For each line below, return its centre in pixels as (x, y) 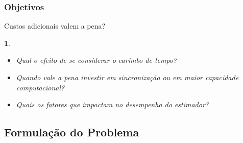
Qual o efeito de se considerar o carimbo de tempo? (96, 60)
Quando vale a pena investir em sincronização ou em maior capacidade (127, 77)
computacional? (40, 87)
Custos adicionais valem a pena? (55, 26)
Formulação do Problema (72, 132)
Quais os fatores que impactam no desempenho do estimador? (112, 104)
